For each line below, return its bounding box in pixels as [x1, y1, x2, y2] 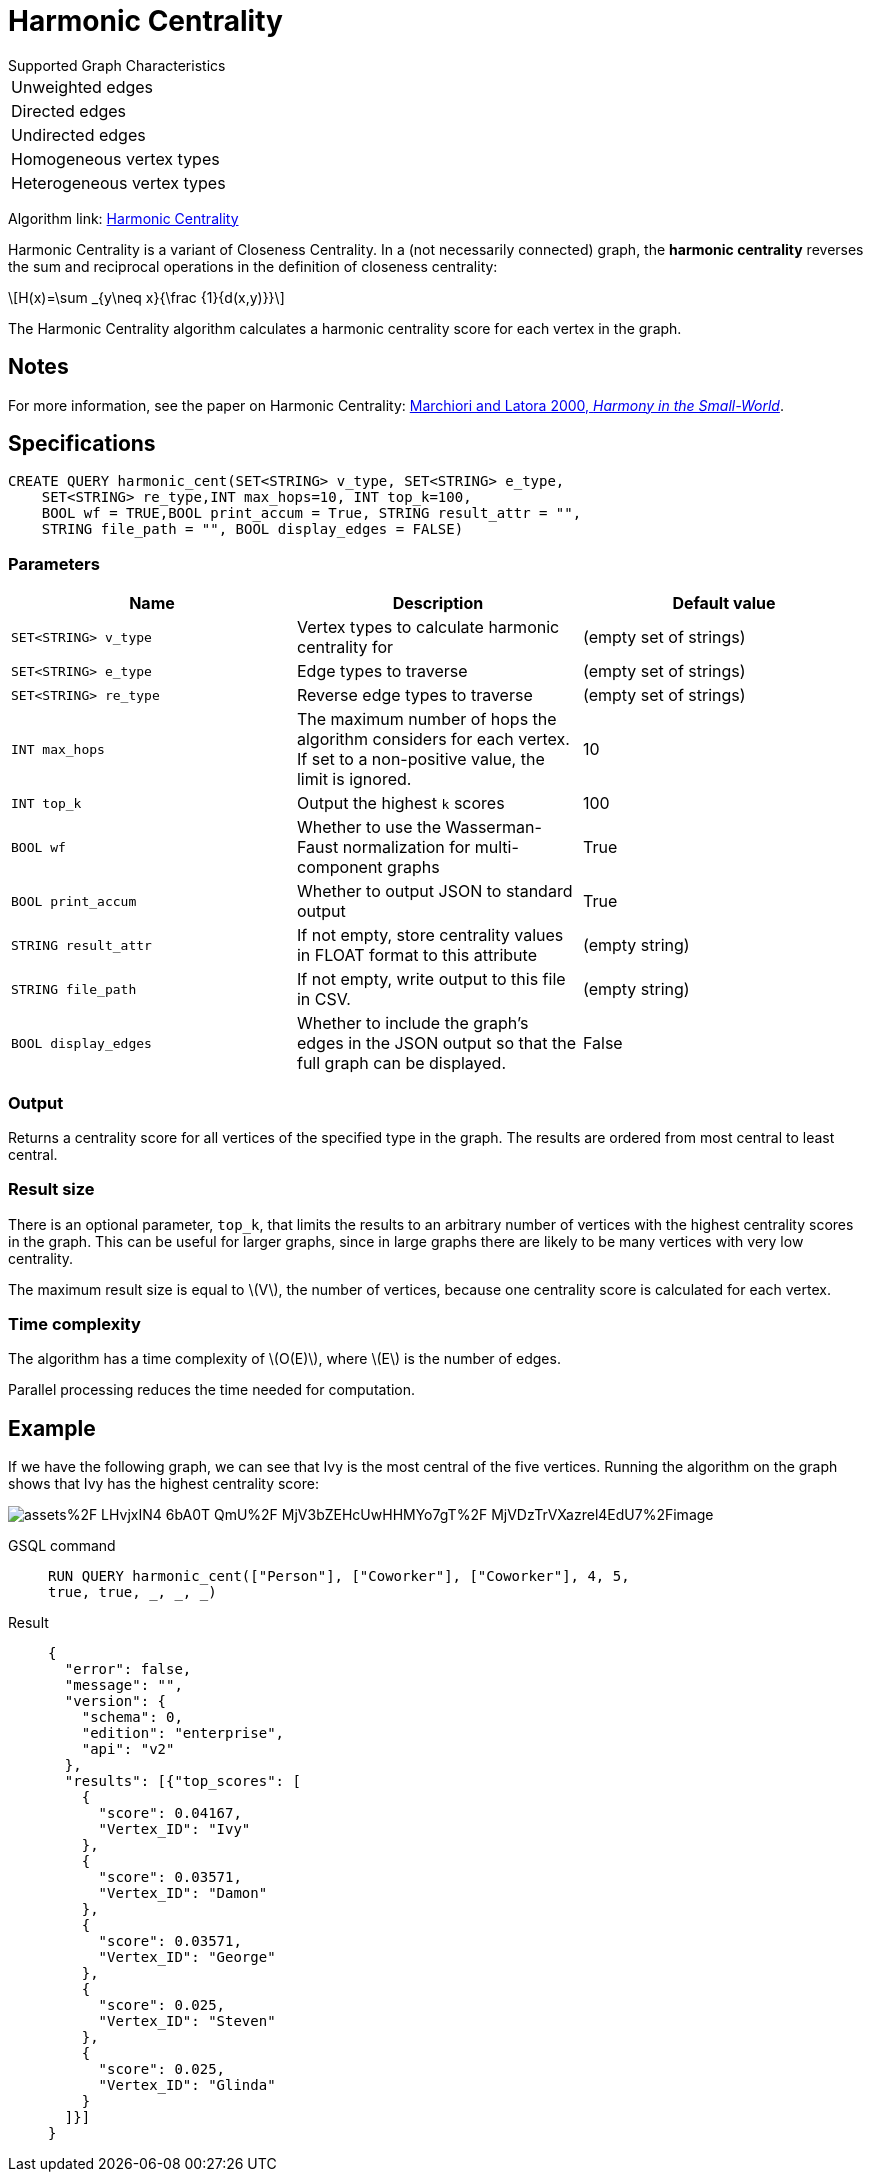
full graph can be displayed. [296, 1053, 507, 1074]
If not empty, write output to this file [296, 969, 566, 990]
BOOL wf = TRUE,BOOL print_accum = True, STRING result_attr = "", [41, 505, 582, 522]
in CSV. [296, 989, 351, 1010]
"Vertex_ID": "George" [98, 1949, 276, 1966]
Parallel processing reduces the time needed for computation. [8, 1381, 416, 1399]
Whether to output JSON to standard [296, 881, 573, 902]
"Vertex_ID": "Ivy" [98, 1821, 251, 1838]
